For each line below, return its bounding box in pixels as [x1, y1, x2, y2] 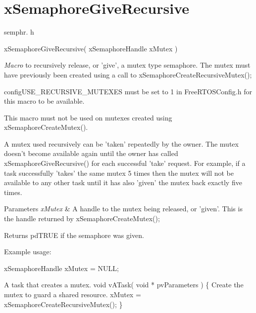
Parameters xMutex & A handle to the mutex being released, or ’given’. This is [4, 203, 243, 214]
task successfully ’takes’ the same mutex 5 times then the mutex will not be [4, 167, 234, 178]
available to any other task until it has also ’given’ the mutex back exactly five [4, 177, 242, 188]
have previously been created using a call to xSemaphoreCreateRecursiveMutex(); [4, 69, 252, 79]
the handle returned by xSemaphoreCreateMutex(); [4, 213, 160, 224]
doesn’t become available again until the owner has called [4, 148, 178, 158]
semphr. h [4, 27, 34, 37]
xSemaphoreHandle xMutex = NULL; [4, 263, 119, 273]
